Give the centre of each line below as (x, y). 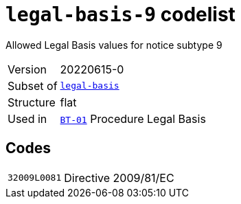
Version (27, 69)
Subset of (33, 86)
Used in (27, 118)
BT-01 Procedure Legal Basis (133, 118)
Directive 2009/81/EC (119, 178)
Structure (32, 102)
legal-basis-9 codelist (120, 14)
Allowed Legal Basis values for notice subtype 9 (114, 45)
